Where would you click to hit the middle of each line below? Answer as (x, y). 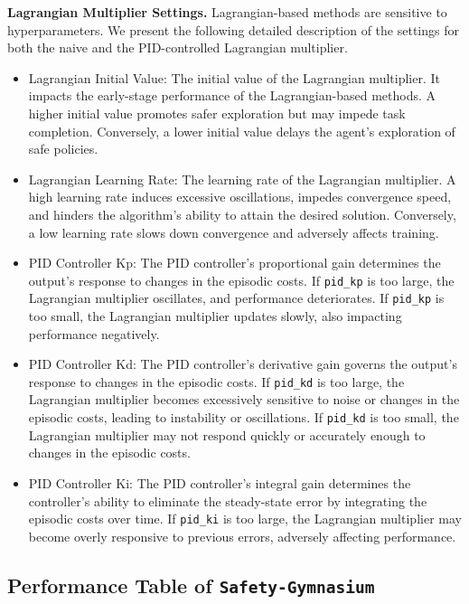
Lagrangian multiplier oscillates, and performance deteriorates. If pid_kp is (236, 298)
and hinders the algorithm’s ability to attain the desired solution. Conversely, (242, 214)
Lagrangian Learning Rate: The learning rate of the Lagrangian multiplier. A (242, 179)
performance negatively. (94, 333)
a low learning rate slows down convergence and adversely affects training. (234, 232)
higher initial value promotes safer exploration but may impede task (217, 113)
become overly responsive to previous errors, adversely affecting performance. (242, 536)
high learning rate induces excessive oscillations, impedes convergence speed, (240, 197)
